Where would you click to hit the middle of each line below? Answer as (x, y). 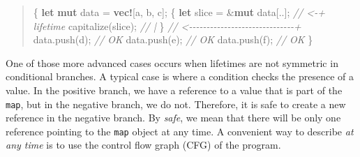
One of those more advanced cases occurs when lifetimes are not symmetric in (172, 62)
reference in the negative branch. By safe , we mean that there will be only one (173, 118)
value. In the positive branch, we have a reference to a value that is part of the (174, 90)
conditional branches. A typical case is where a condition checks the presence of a (180, 76)
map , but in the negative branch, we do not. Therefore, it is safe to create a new (176, 104)
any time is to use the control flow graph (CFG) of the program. (143, 145)
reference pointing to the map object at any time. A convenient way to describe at (180, 131)
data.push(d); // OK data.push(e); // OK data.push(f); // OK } (173, 39)
